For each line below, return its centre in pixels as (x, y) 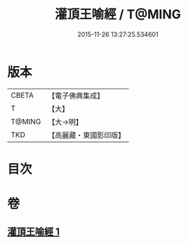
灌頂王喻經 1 (34, 232)
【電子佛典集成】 (76, 96)
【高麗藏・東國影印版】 (87, 135)
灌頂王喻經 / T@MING (118, 14)
